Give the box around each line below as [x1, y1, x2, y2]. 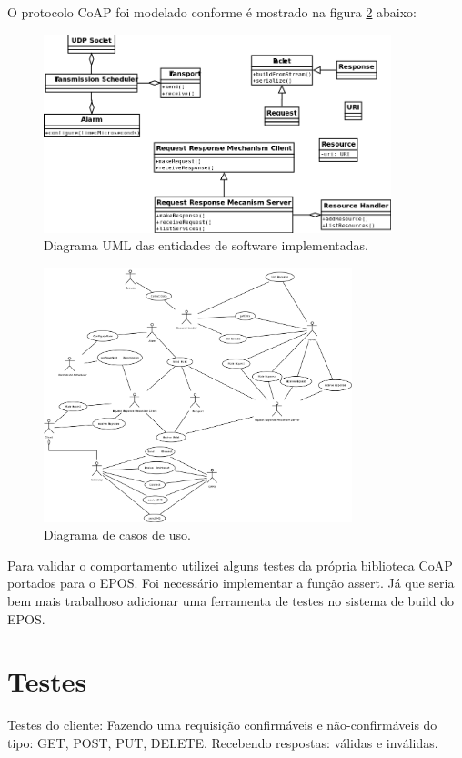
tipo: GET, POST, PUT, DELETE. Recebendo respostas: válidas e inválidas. [7, 733, 438, 752]
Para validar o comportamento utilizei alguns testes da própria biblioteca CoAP [7, 555, 453, 574]
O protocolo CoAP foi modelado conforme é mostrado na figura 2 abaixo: [7, 3, 417, 21]
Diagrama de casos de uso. [44, 525, 191, 544]
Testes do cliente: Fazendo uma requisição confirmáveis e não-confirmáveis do [7, 715, 437, 734]
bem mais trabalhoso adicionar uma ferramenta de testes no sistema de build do [7, 591, 454, 611]
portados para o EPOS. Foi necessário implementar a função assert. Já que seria [7, 573, 455, 592]
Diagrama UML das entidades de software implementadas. [44, 236, 368, 255]
